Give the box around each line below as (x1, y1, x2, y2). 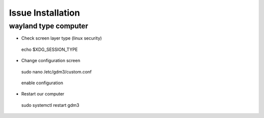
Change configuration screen (21, 58, 81, 64)
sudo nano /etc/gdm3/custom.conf (21, 69, 92, 74)
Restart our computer (21, 91, 65, 97)
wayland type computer (9, 22, 88, 30)
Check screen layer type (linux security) (21, 35, 102, 41)
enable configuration (21, 80, 64, 86)
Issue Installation (9, 7, 80, 18)
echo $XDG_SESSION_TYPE (21, 47, 78, 52)
